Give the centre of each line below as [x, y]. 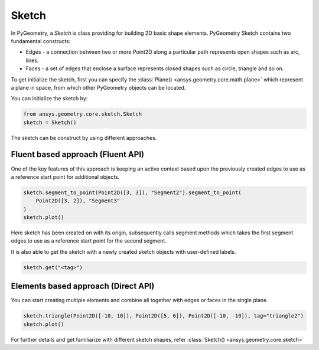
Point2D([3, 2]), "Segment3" [78, 201]
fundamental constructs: [41, 41]
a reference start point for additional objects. [65, 176]
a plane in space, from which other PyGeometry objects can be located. [98, 87]
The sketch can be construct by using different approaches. [84, 138]
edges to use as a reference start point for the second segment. [89, 241]
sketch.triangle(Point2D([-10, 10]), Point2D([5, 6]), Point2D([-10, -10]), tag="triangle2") [164, 316]
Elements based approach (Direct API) [83, 286]
